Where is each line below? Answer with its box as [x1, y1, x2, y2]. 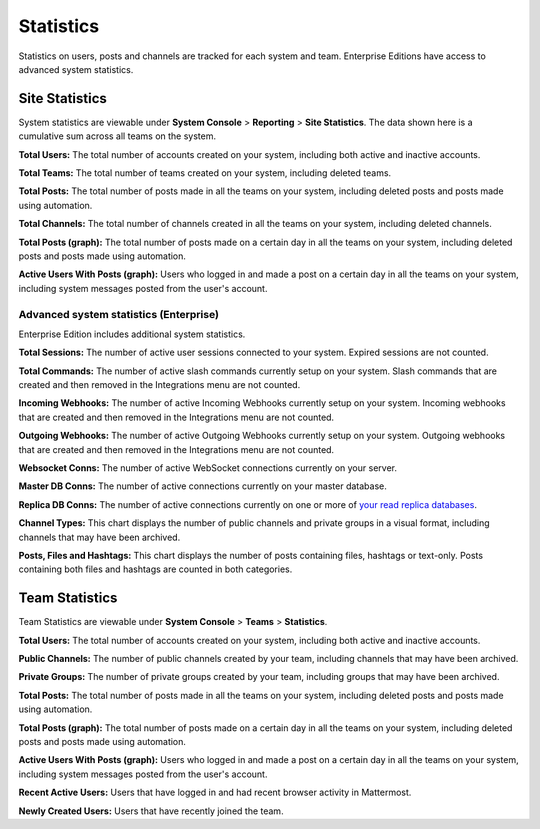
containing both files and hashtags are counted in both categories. [18, 563, 293, 575]
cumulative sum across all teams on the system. [18, 130, 217, 142]
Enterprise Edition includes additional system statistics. [18, 328, 246, 340]
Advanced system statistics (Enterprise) [18, 307, 220, 321]
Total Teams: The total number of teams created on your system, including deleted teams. [18, 167, 392, 179]
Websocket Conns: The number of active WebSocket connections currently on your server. [18, 462, 397, 474]
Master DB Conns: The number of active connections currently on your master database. [18, 480, 387, 492]
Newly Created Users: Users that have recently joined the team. [18, 805, 284, 817]
